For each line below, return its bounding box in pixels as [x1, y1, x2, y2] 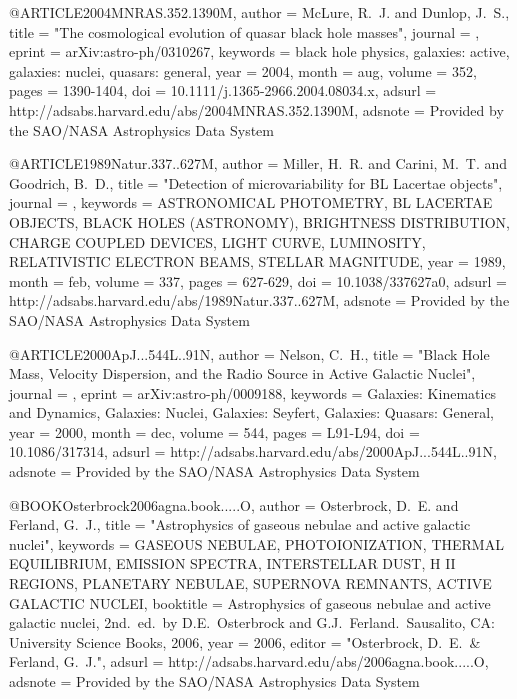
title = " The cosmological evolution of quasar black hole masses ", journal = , [9, 21, 480, 42]
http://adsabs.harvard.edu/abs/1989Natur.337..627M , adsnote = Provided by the [9, 290, 510, 311]
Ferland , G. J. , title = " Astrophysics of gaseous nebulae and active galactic [9, 514, 471, 535]
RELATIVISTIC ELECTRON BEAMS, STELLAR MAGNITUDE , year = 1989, [9, 251, 506, 272]
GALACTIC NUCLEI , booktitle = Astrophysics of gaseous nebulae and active [9, 592, 491, 613]
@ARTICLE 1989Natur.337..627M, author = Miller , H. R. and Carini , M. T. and [9, 153, 508, 174]
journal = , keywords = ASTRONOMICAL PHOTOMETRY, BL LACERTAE [9, 192, 493, 213]
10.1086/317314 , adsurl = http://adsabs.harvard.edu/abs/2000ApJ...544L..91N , [9, 441, 497, 462]
